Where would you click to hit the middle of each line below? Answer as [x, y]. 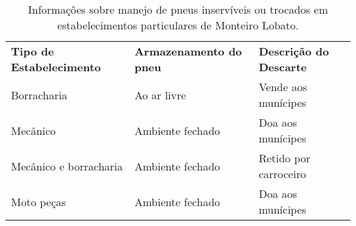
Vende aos [283, 87]
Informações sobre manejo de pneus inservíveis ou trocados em [178, 9]
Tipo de [33, 51]
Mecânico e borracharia [67, 166]
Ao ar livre [160, 95]
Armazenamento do [188, 51]
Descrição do [294, 51]
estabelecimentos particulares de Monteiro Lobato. [178, 25]
